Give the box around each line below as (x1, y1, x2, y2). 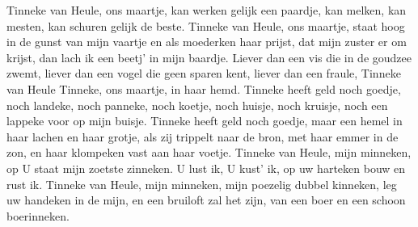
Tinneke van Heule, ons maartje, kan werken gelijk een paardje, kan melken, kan (6, 2, 407, 18)
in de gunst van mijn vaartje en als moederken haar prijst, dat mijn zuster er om (6, 33, 407, 50)
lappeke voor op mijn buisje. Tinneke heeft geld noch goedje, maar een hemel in (6, 112, 403, 129)
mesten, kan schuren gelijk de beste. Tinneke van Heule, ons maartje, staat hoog (6, 17, 405, 34)
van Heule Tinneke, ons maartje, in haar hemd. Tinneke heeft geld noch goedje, (6, 80, 401, 97)
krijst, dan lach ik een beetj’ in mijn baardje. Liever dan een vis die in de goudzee (6, 48, 412, 65)
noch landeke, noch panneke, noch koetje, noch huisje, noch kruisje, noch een (6, 96, 388, 113)
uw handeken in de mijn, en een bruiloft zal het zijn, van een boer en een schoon (6, 191, 406, 208)
